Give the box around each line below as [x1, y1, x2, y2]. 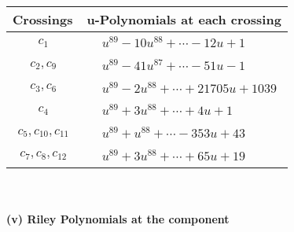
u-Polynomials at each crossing [86, 10, 281, 28]
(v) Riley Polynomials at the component [6, 211, 230, 227]
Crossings [13, 10, 73, 28]
